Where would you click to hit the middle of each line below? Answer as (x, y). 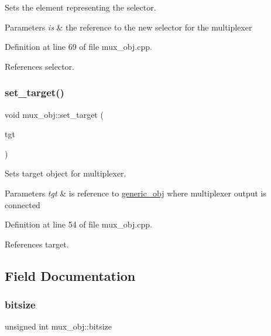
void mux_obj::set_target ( (54, 114)
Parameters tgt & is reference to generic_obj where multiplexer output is (135, 193)
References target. (37, 244)
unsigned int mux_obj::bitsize (58, 326)
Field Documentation (70, 275)
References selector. (40, 66)
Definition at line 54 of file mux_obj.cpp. (78, 224)
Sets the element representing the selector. (80, 7)
